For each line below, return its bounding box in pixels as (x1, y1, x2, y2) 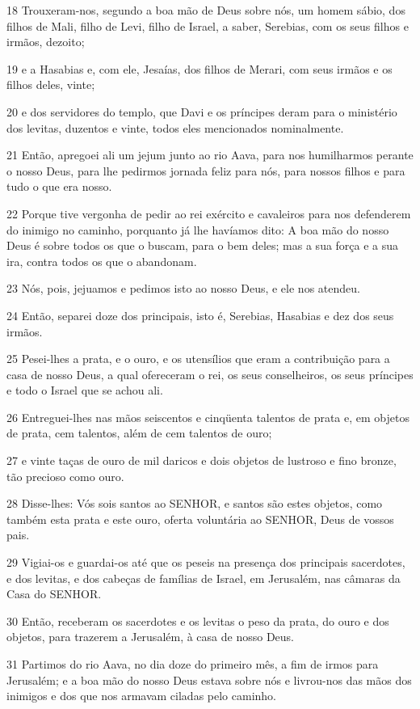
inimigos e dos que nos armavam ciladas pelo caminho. (6, 687, 276, 704)
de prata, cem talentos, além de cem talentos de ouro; (6, 424, 272, 441)
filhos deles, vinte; (6, 76, 95, 93)
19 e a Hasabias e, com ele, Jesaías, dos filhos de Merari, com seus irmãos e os (6, 60, 393, 77)
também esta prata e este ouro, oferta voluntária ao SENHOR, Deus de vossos (6, 510, 394, 527)
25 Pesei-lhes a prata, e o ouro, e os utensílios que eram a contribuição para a (6, 350, 390, 367)
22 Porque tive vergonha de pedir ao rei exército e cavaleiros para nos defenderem (6, 205, 411, 222)
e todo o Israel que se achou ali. (6, 382, 163, 399)
